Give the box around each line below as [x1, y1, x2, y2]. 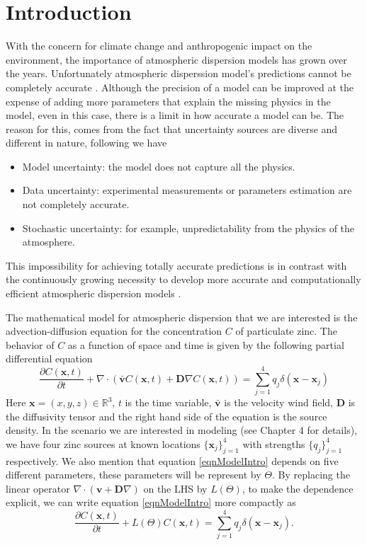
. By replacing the [272, 467, 350, 482]
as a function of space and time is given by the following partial [67, 337, 344, 352]
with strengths [242, 436, 305, 451]
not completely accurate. [22, 197, 130, 212]
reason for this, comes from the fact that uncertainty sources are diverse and [6, 121, 338, 136]
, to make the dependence [242, 481, 354, 495]
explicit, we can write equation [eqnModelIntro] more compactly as [6, 495, 296, 510]
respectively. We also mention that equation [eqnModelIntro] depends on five [6, 453, 339, 468]
